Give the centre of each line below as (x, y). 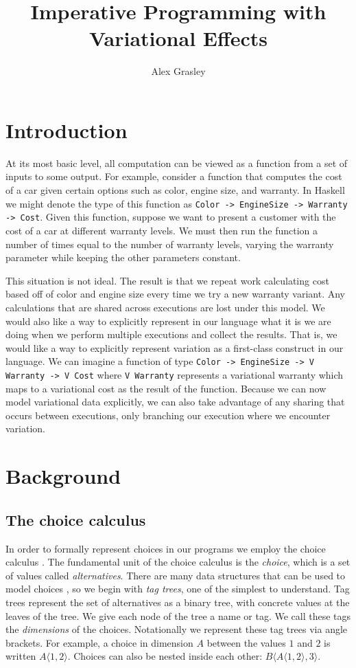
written (21, 656)
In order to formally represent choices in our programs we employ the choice (166, 548)
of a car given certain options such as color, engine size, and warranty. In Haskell (175, 190)
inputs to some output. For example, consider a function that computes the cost (174, 176)
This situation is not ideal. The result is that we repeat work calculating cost (167, 280)
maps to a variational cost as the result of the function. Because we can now (166, 388)
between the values (246, 642)
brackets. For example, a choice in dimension (99, 642)
